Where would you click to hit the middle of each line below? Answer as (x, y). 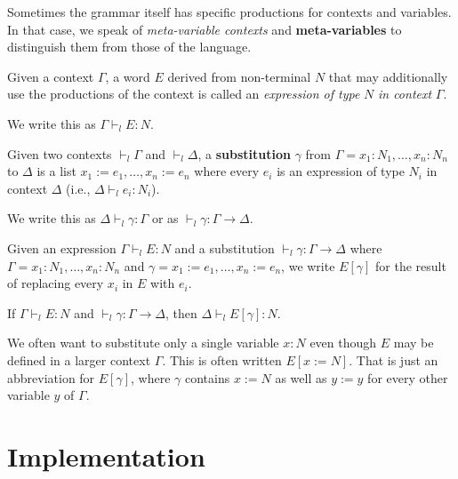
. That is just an (394, 359)
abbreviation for (51, 377)
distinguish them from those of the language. (129, 47)
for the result (411, 265)
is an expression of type (341, 171)
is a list (56, 171)
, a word (128, 76)
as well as (301, 377)
